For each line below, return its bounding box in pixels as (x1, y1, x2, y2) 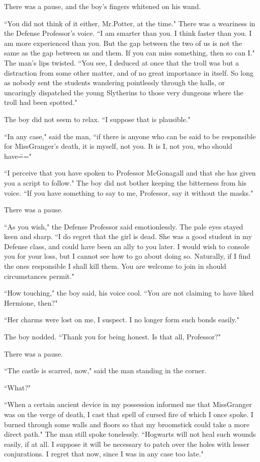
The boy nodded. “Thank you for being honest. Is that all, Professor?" (4, 331, 221, 342)
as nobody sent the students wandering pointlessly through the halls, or (4, 77, 225, 88)
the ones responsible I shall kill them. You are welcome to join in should (4, 261, 226, 271)
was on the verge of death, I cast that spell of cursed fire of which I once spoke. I (4, 409, 253, 419)
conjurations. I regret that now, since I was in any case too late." (4, 448, 204, 459)
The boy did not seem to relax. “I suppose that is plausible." (4, 113, 191, 124)
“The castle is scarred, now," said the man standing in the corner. (4, 365, 207, 376)
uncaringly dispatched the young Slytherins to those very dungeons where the (4, 87, 243, 97)
